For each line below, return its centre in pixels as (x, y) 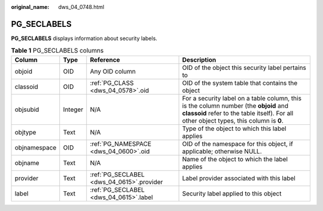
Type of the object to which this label (234, 129)
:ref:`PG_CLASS (112, 82)
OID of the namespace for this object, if (237, 143)
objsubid (27, 109)
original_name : (30, 7)
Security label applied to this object (232, 193)
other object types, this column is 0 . (233, 121)
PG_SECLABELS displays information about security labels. (84, 38)
